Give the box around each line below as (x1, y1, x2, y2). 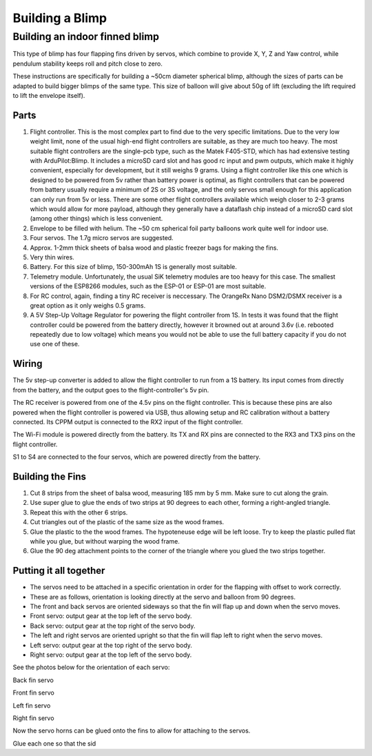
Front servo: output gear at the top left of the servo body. (30, 612, 192, 620)
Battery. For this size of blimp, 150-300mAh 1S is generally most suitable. (30, 263, 238, 271)
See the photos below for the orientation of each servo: (12, 663, 170, 672)
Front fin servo (12, 688, 54, 697)
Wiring (12, 358, 43, 370)
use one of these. (30, 340, 80, 348)
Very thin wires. (30, 252, 75, 261)
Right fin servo (12, 714, 54, 722)
